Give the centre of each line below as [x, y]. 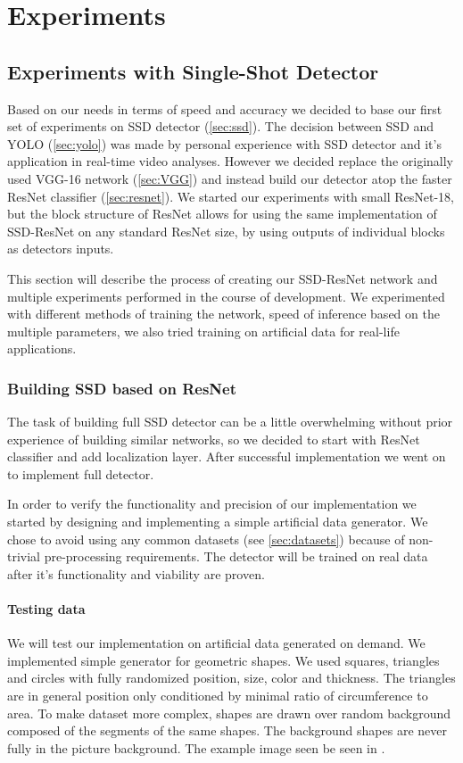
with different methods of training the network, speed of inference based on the [223, 314]
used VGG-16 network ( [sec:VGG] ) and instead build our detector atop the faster [230, 178]
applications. [42, 348]
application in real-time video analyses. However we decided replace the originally [231, 161]
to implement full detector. [81, 473]
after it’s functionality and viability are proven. [136, 573]
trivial [24, 556]
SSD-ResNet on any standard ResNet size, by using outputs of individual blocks [226, 231]
